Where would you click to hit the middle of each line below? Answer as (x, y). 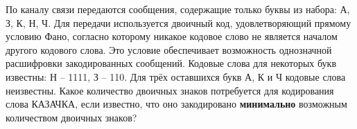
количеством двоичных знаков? (71, 117)
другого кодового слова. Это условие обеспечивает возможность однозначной (169, 49)
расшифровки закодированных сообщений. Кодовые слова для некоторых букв (171, 63)
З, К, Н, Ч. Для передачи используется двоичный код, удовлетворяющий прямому (178, 22)
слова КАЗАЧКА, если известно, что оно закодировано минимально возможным (176, 104)
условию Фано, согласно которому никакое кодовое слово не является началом (172, 36)
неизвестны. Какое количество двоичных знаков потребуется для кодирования (170, 90)
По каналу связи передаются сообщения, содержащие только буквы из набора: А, (178, 9)
